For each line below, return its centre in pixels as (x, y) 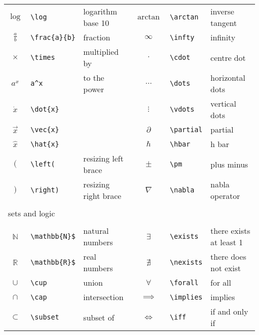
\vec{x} (45, 129)
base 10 (96, 23)
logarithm (100, 11)
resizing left (103, 158)
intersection (103, 297)
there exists (230, 231)
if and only (229, 311)
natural (96, 231)
